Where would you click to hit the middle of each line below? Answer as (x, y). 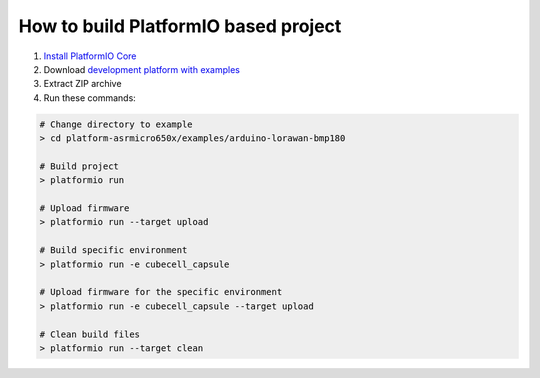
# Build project (79, 166)
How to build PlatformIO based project (180, 26)
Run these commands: (90, 97)
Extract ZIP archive (82, 84)
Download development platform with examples (141, 69)
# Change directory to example (116, 124)
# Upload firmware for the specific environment (161, 292)
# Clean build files (89, 334)
